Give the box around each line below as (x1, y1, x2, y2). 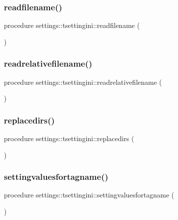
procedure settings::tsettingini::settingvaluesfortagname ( (4, 190, 175, 200)
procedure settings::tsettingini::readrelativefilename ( (4, 76, 162, 87)
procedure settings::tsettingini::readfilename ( (4, 20, 140, 30)
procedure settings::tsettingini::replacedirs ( (4, 133, 134, 144)
